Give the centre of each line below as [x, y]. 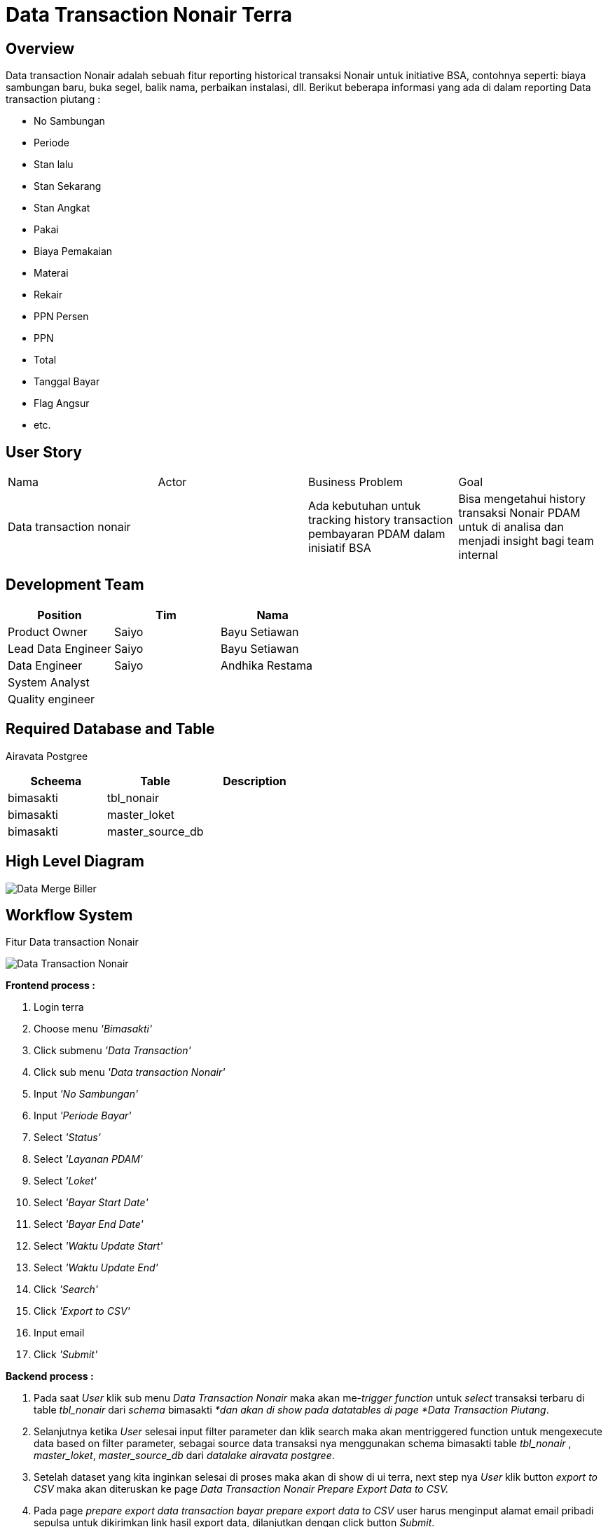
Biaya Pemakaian [73, 251]
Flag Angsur [62, 403]
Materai [51, 273]
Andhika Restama [267, 665]
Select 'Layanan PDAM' [89, 1159]
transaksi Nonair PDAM [519, 513]
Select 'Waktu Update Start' [98, 1246]
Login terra [59, 1007]
